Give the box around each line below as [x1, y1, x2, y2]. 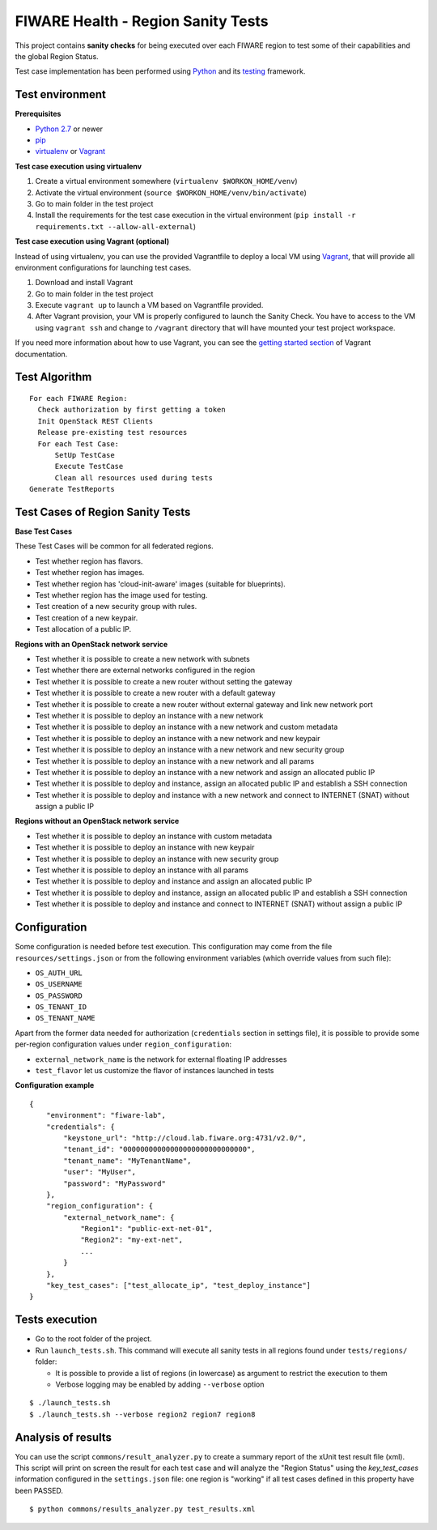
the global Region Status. [15, 51, 99, 61]
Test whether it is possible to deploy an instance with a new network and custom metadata [35, 722, 338, 732]
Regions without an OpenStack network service [15, 816, 180, 826]
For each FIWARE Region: [29, 394, 128, 403]
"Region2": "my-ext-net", [80, 1235, 184, 1245]
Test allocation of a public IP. [35, 624, 132, 634]
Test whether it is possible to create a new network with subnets [35, 654, 250, 663]
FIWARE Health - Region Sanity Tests [15, 12, 269, 30]
